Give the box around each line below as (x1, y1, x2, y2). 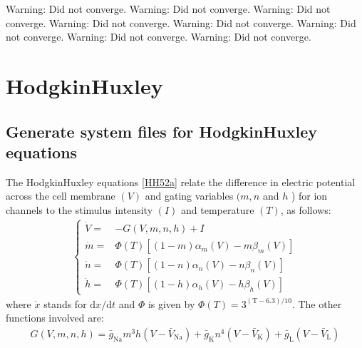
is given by (148, 296, 195, 311)
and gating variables (145, 188, 234, 203)
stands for (43, 296, 87, 311)
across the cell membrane (6, 188, 115, 203)
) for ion (291, 188, 328, 203)
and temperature (180, 202, 254, 217)
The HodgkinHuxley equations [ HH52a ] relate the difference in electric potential (6, 174, 356, 189)
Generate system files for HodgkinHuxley (6, 120, 317, 142)
